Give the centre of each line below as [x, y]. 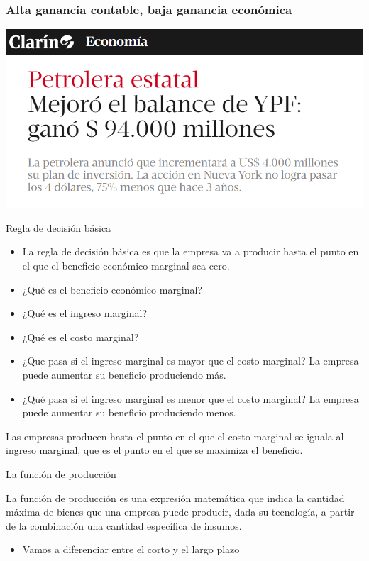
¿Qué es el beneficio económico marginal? [112, 289]
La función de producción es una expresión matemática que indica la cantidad [175, 498]
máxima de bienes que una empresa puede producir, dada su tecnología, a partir [180, 512]
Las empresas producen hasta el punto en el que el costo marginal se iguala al [175, 436]
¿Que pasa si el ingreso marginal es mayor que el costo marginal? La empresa [191, 361]
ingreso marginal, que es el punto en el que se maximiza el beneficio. [154, 450]
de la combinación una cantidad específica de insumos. [124, 525]
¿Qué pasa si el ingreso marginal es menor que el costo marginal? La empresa [191, 398]
